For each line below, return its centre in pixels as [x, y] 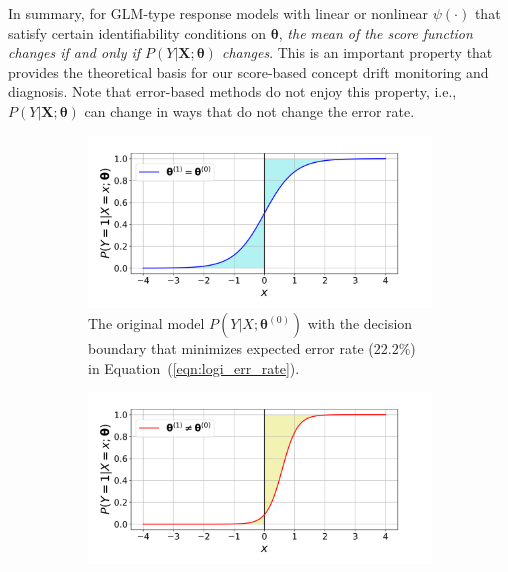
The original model [146, 323]
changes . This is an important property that [357, 52]
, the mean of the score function [375, 32]
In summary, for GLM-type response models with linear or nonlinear [218, 13]
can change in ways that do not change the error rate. [249, 110]
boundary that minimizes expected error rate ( [231, 348]
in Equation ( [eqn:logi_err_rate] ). [194, 367]
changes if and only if [74, 52]
